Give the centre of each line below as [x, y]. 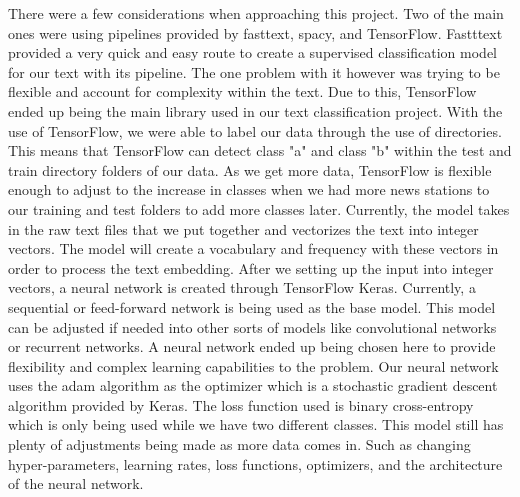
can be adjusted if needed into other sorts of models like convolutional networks [252, 326]
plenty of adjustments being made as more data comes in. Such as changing [239, 444]
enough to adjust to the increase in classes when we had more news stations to [249, 189]
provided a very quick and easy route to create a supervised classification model [253, 52]
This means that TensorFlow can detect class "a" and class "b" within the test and [260, 150]
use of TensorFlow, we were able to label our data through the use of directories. [255, 130]
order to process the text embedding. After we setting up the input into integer [251, 267]
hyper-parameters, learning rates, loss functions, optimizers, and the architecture [255, 463]
